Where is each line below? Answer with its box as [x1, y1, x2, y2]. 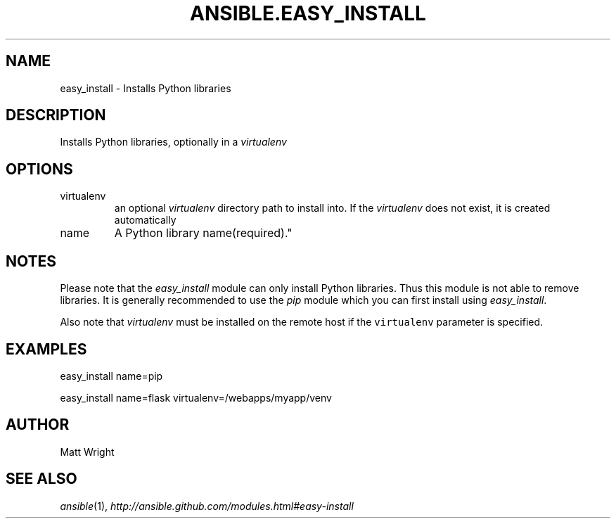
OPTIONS [6, 160, 73, 178]
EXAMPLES [6, 340, 87, 358]
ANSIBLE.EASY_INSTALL [190, 1, 426, 25]
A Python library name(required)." [114, 226, 293, 241]
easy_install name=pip [60, 369, 163, 382]
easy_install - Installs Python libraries [60, 82, 231, 94]
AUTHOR [6, 416, 70, 434]
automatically [114, 214, 177, 226]
